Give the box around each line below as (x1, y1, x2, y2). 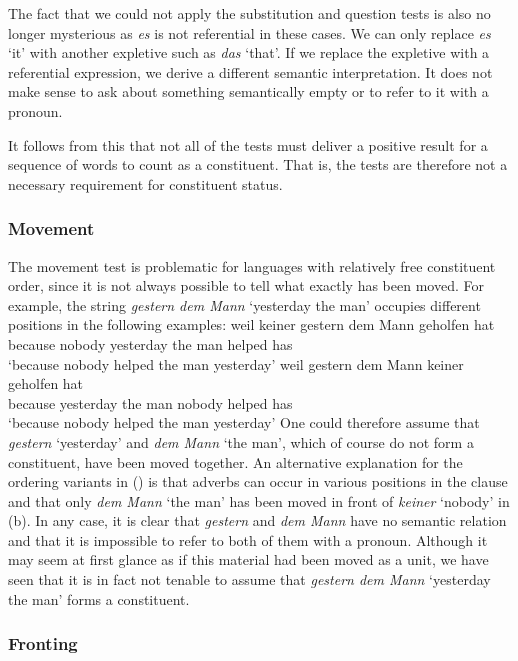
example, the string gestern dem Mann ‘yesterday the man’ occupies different (8, 294, 481, 315)
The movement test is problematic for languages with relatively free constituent (8, 255, 496, 276)
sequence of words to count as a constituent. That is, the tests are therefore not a (8, 154, 508, 175)
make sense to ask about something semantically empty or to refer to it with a (8, 81, 489, 102)
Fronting (8, 631, 78, 656)
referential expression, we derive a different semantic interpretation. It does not (8, 61, 493, 82)
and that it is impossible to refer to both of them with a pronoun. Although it (8, 529, 488, 550)
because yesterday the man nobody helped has (8, 392, 293, 413)
